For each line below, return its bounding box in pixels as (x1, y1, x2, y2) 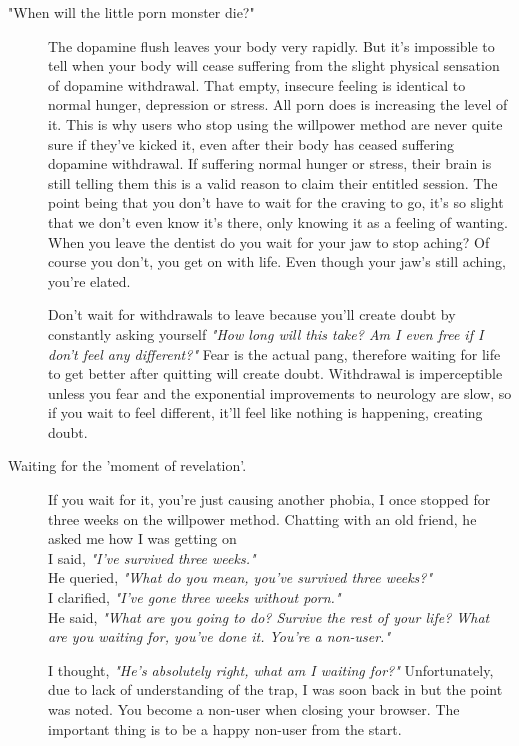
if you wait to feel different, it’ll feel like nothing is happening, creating (48, 402, 483, 423)
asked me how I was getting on (48, 528, 237, 549)
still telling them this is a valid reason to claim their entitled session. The (48, 172, 498, 193)
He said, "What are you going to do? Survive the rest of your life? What (48, 606, 490, 627)
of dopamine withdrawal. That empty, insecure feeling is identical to (48, 74, 466, 95)
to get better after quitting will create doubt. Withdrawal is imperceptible (48, 363, 503, 384)
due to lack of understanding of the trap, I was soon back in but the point (48, 679, 503, 700)
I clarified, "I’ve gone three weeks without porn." (48, 587, 341, 608)
